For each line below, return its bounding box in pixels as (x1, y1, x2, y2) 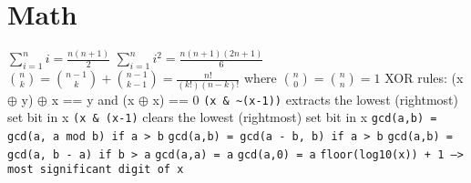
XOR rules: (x (384, 68, 464, 87)
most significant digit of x (7, 163, 184, 177)
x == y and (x (51, 89, 135, 108)
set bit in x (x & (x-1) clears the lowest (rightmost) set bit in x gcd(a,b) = (7, 107, 437, 127)
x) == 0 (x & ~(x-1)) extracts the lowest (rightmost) (152, 89, 458, 108)
